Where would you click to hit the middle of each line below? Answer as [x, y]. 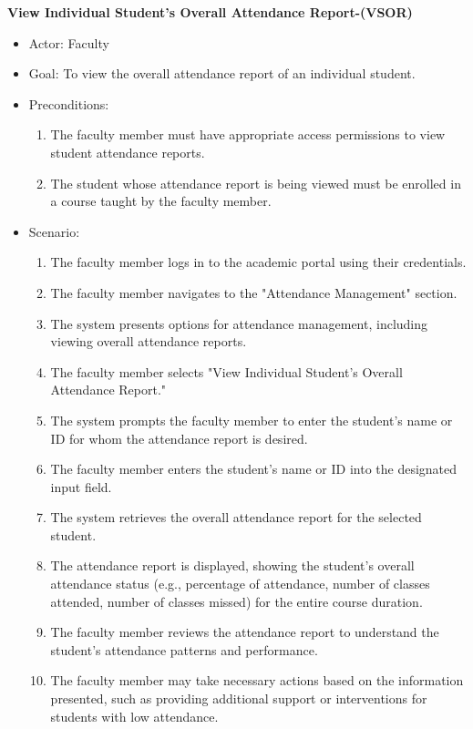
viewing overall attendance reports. [149, 341]
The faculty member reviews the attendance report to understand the [245, 632]
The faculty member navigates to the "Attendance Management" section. [254, 292]
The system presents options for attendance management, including [239, 323]
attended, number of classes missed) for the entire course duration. [236, 601]
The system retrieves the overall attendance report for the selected [236, 517]
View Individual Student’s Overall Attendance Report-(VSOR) [210, 12]
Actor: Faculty [69, 42]
